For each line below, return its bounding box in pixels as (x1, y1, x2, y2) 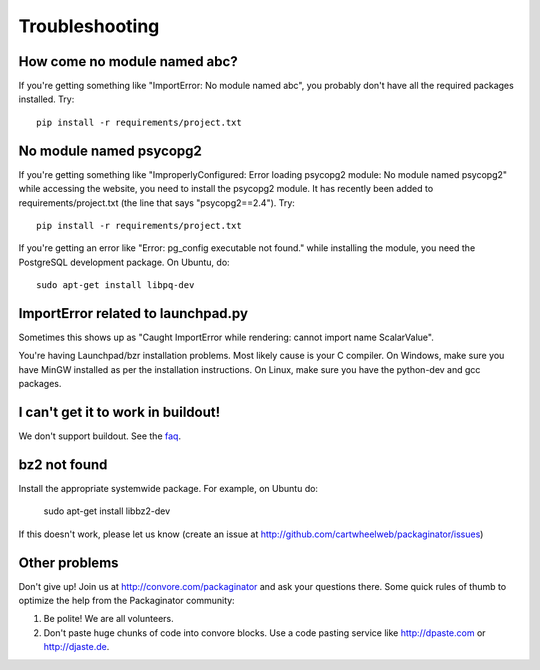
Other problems (18, 554, 119, 571)
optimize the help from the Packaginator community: (18, 595, 235, 607)
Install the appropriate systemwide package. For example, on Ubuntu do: (18, 482, 319, 494)
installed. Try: (18, 93, 75, 105)
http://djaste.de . (43, 641, 110, 653)
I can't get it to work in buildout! (18, 403, 221, 420)
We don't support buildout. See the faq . (18, 430, 182, 442)
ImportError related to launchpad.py (18, 305, 249, 322)
